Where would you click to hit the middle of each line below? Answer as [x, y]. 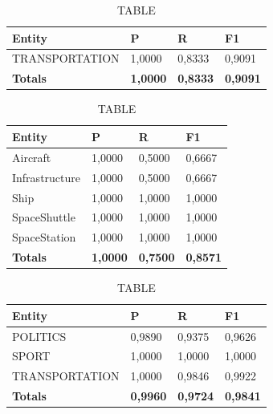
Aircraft [32, 157]
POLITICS [39, 336]
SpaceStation [44, 237]
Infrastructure [46, 177]
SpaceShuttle [44, 217]
